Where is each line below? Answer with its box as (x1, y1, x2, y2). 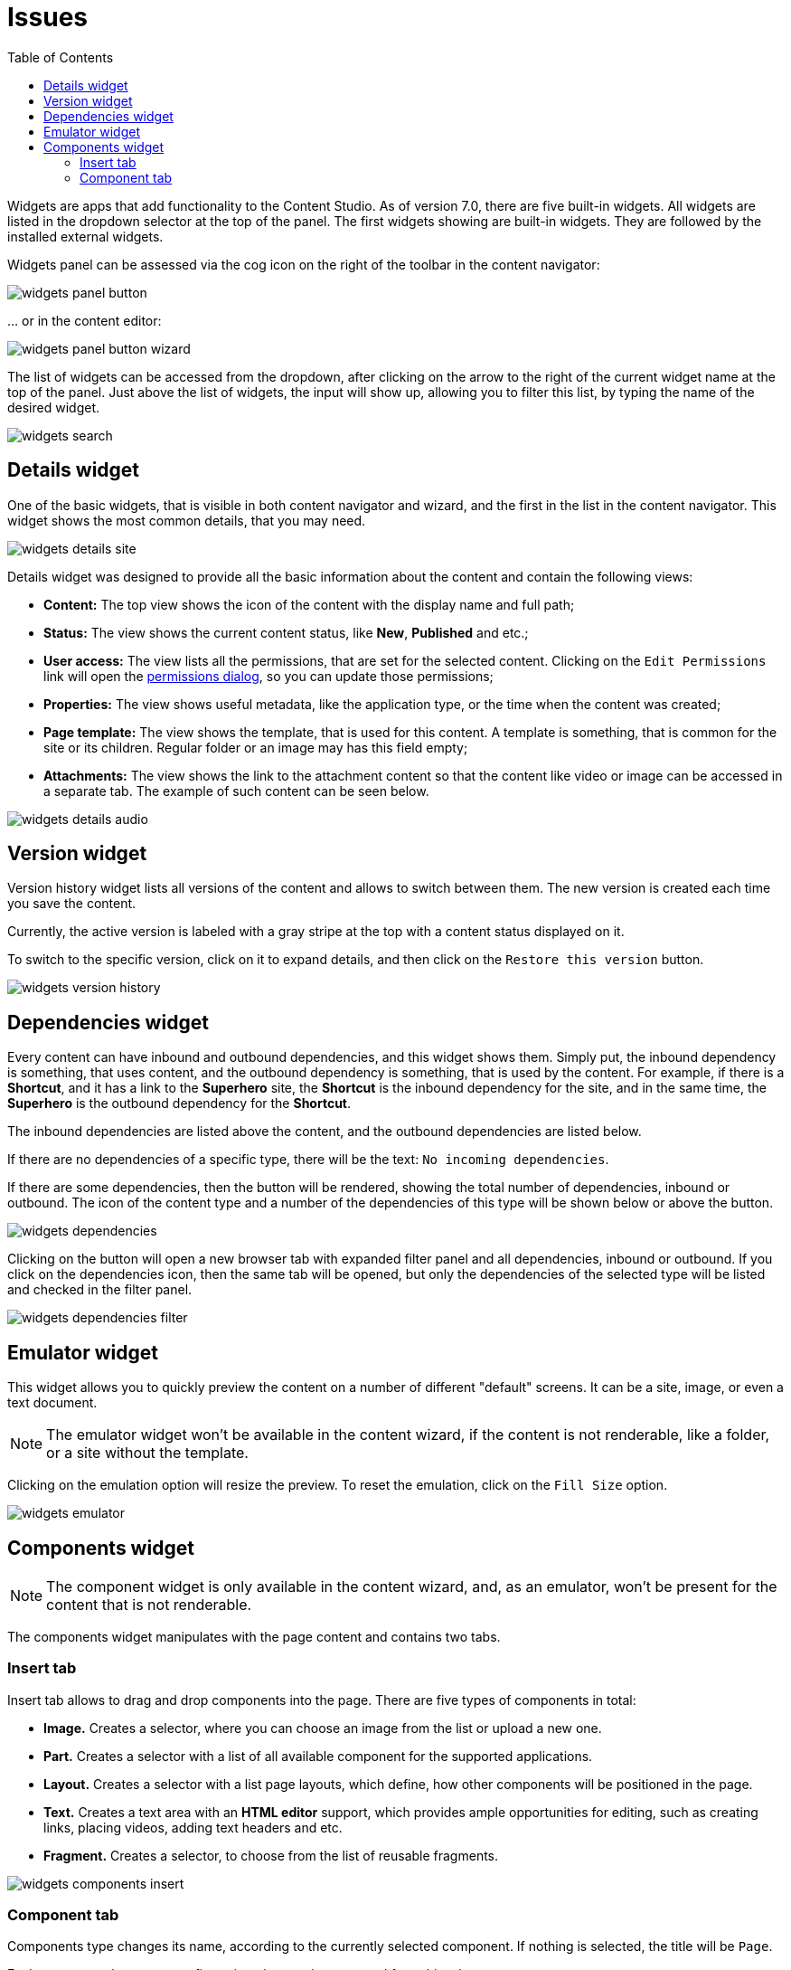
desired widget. (7, 399, 100, 415)
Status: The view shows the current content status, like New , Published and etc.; (43, 624, 529, 640)
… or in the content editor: (7, 312, 162, 328)
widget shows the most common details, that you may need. (7, 512, 366, 528)
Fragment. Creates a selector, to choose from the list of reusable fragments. (43, 1847, 499, 1863)
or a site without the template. (46, 1444, 249, 1463)
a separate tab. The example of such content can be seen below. (43, 782, 429, 799)
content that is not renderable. (46, 1595, 252, 1614)
